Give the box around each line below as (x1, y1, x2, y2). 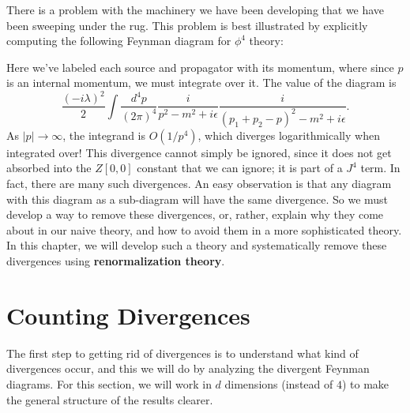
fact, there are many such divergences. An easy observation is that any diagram (6, 175, 392, 192)
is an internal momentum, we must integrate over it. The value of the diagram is (6, 74, 397, 91)
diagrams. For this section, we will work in (6, 375, 212, 392)
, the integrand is (62, 126, 145, 143)
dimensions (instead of (224, 375, 333, 392)
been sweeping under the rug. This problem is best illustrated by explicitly (6, 17, 368, 33)
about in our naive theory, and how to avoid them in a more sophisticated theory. (6, 221, 402, 238)
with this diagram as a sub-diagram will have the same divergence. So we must (6, 190, 389, 207)
